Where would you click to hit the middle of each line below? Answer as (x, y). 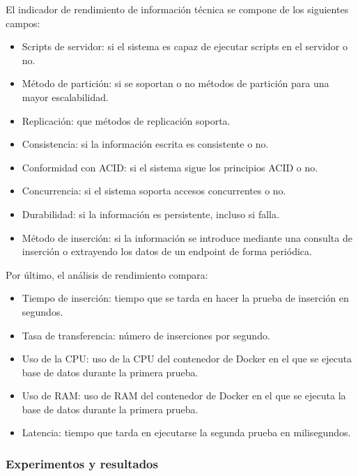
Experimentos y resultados (82, 463)
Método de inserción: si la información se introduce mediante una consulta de (187, 237)
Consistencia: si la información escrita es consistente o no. (145, 144)
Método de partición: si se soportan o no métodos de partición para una (176, 83)
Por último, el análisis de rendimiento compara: (107, 274)
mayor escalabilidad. (65, 97)
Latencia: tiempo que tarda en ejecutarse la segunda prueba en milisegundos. (186, 432)
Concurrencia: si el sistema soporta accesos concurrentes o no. (154, 191)
